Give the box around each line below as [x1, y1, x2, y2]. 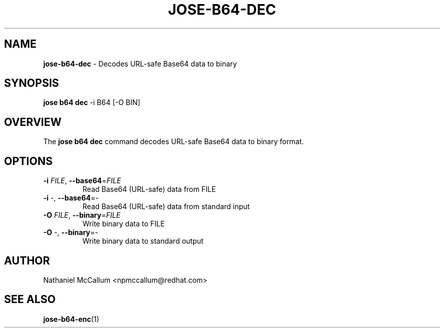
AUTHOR [4, 254, 50, 267]
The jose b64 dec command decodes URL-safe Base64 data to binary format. [43, 137, 304, 146]
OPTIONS [4, 154, 53, 168]
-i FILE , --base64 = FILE [43, 176, 121, 185]
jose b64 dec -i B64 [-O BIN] [43, 98, 140, 107]
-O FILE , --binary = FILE [43, 211, 121, 220]
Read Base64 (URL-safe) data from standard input [82, 202, 250, 211]
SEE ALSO [4, 293, 56, 306]
